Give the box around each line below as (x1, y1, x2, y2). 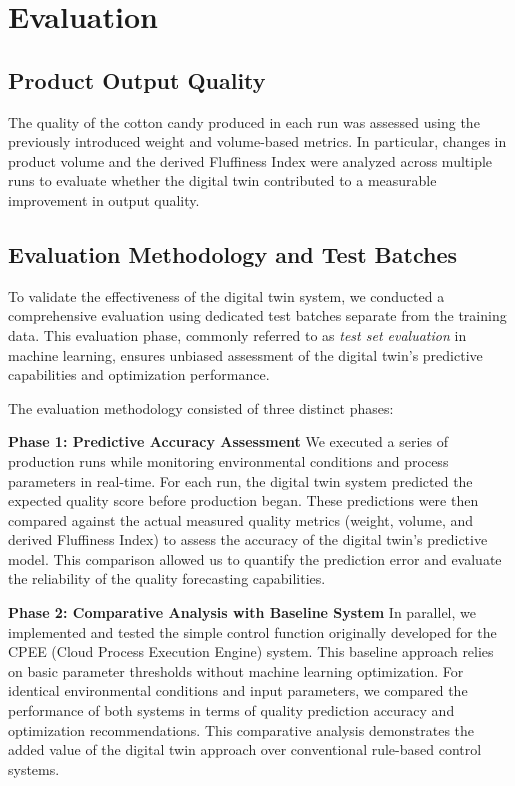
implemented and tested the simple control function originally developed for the (8, 621, 497, 642)
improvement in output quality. (8, 189, 200, 210)
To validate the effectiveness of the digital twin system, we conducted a (8, 285, 445, 306)
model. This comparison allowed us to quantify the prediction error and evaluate (8, 548, 502, 569)
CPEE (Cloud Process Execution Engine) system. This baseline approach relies (8, 641, 494, 662)
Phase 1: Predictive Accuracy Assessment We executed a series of (8, 431, 448, 452)
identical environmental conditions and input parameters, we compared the (8, 680, 468, 701)
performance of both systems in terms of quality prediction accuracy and (8, 700, 455, 721)
